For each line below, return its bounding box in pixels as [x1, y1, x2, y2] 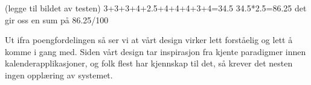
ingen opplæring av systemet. [5, 68, 113, 81]
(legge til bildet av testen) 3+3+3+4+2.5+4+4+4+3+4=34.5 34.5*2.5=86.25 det [5, 2, 307, 14]
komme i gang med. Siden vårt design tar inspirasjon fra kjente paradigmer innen [5, 45, 306, 57]
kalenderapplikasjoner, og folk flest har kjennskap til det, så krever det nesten [5, 57, 293, 69]
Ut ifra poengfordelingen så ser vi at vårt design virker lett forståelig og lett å [5, 34, 293, 46]
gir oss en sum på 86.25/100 [5, 13, 109, 26]
